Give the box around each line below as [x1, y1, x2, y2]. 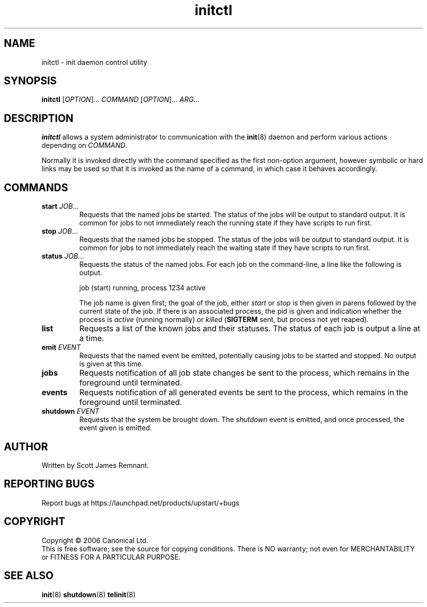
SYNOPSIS [4, 75, 57, 87]
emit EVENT [41, 343, 81, 352]
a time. [79, 333, 104, 344]
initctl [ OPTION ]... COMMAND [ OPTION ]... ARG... [41, 95, 200, 104]
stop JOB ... [41, 227, 78, 236]
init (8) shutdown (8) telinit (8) [41, 590, 136, 599]
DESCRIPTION [4, 112, 74, 124]
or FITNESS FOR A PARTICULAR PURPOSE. [41, 552, 181, 561]
